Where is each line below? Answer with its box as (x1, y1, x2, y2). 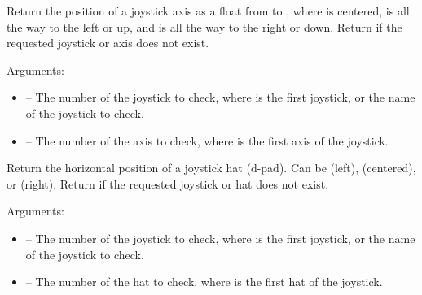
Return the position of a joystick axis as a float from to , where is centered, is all (7, 2, 410, 19)
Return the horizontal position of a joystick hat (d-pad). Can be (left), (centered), (7, 159, 416, 176)
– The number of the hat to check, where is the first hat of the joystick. (25, 273, 383, 290)
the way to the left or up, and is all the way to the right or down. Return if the (7, 18, 402, 35)
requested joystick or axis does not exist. (7, 34, 209, 51)
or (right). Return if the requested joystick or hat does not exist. (7, 175, 329, 192)
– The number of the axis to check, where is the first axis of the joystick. (25, 132, 389, 149)
